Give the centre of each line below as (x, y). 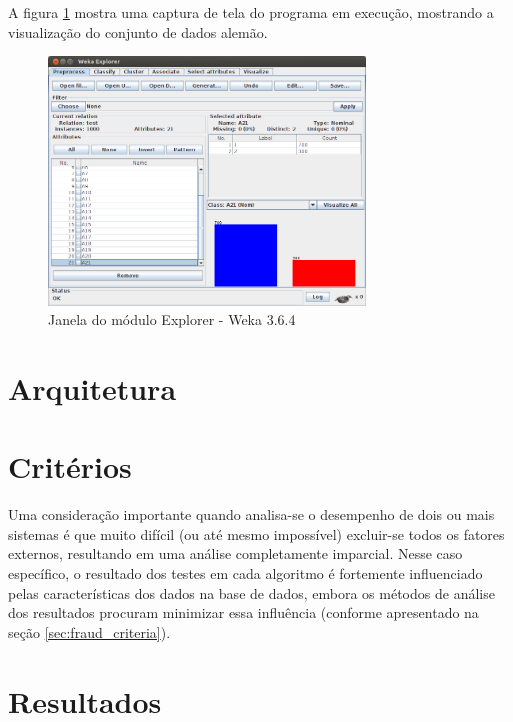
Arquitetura (92, 387)
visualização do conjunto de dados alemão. (138, 31)
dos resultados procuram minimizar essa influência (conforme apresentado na (243, 612)
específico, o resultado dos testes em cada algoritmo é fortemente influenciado (245, 573)
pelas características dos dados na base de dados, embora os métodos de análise (251, 592)
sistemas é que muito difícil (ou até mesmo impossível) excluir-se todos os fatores (256, 533)
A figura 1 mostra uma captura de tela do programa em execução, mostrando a (251, 12)
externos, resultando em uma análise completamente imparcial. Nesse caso (235, 553)
